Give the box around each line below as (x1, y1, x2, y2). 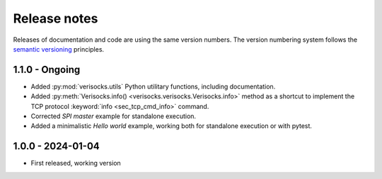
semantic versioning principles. (13, 45, 105, 53)
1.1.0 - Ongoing (13, 64, 81, 76)
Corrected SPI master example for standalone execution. (30, 112, 197, 120)
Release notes (13, 11, 98, 26)
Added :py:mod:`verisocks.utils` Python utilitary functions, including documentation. (30, 82, 276, 91)
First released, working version (30, 159, 122, 168)
